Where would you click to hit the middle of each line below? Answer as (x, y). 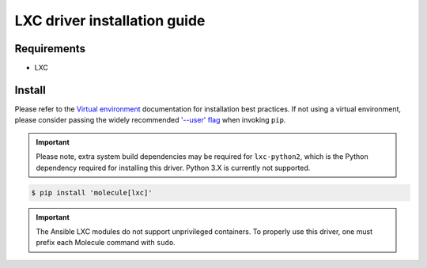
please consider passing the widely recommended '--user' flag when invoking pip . (150, 120)
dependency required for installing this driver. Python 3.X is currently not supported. (173, 168)
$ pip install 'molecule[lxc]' (92, 193)
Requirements (50, 49)
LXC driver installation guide (110, 21)
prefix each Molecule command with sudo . (106, 243)
